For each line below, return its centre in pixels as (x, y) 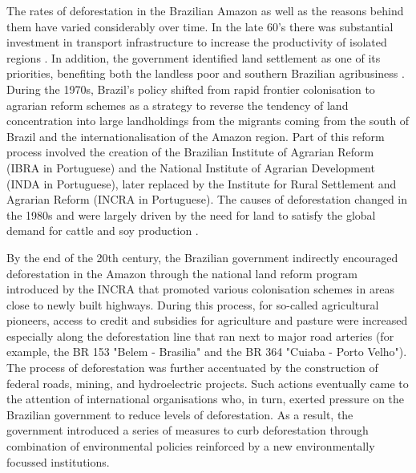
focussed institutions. (58, 461)
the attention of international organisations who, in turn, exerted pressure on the (206, 399)
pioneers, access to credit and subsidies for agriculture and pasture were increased (207, 320)
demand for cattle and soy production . (103, 230)
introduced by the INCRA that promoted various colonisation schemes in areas (201, 289)
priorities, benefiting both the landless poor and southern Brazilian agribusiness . (206, 73)
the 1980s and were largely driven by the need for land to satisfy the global (191, 214)
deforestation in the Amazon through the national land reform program (182, 273)
